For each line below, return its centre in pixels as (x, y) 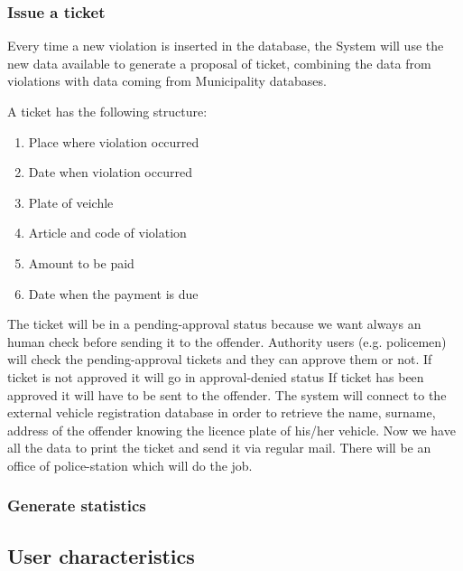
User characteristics (101, 555)
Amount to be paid (81, 262)
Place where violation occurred (114, 141)
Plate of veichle (71, 202)
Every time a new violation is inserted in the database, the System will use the (226, 46)
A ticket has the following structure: (107, 111)
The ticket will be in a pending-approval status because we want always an (214, 324)
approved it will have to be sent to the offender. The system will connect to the (227, 394)
